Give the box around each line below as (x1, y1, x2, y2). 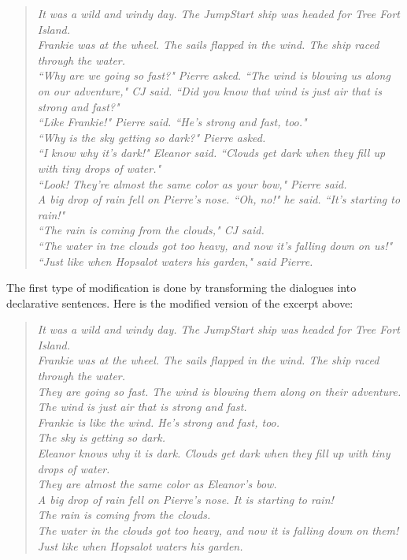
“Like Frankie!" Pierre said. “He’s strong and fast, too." (37, 114, 307, 130)
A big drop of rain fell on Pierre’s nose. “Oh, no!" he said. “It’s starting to (37, 191, 401, 207)
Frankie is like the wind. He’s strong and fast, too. (37, 413, 280, 430)
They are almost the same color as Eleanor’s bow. (37, 476, 277, 492)
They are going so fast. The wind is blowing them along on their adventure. (37, 383, 401, 399)
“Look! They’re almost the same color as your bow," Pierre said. (37, 175, 347, 192)
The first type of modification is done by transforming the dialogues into (6, 279, 357, 296)
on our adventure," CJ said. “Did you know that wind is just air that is (37, 82, 382, 99)
